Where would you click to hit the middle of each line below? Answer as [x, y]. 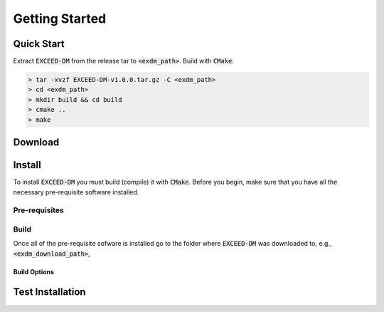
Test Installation [49, 292]
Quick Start [39, 44]
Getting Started [60, 19]
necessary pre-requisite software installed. [76, 192]
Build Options [34, 271]
